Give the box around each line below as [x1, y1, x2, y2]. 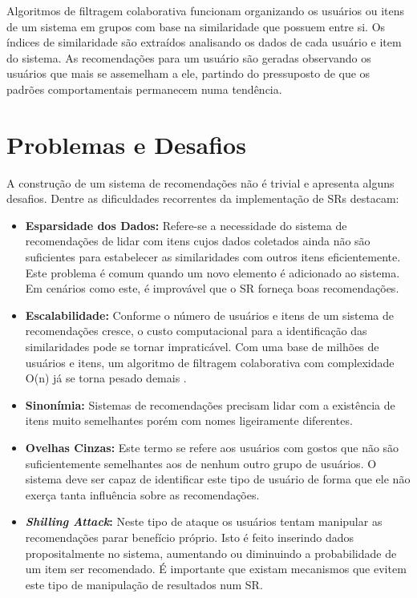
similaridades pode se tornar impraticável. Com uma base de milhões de [25, 338, 379, 355]
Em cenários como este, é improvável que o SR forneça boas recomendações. [25, 280, 399, 297]
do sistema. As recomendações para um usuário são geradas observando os [6, 49, 371, 66]
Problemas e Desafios [6, 127, 246, 160]
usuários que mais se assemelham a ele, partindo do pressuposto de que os [6, 65, 370, 82]
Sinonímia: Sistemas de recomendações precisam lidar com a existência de [25, 396, 395, 413]
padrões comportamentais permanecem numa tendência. [6, 80, 282, 97]
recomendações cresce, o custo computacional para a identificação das [25, 322, 367, 339]
